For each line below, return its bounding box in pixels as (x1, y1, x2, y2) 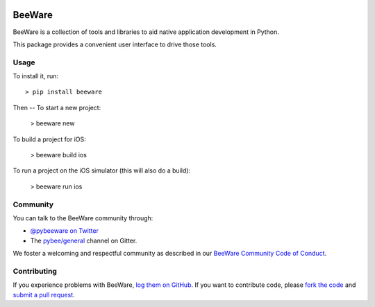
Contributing (12, 266, 57, 276)
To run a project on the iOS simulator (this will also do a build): (12, 166, 191, 175)
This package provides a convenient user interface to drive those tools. (12, 40, 217, 49)
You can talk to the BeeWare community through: (12, 213, 153, 222)
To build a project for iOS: (12, 135, 86, 143)
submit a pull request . (12, 290, 76, 299)
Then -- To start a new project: (12, 103, 101, 112)
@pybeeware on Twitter (30, 227, 99, 235)
